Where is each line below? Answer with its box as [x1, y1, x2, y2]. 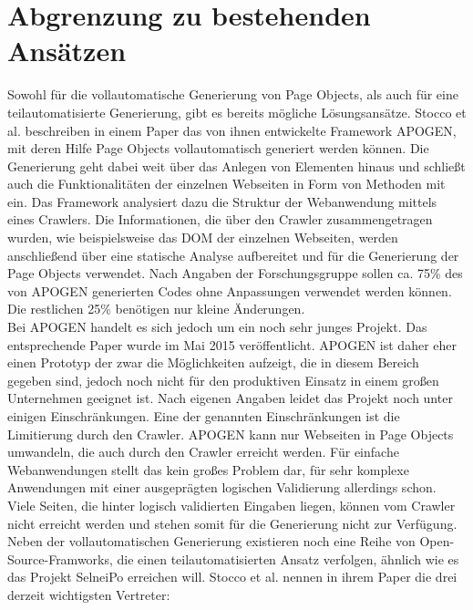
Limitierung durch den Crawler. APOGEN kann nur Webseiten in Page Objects [7, 424, 454, 443]
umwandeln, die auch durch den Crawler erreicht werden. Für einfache [7, 442, 399, 461]
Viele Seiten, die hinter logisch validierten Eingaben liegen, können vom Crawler [7, 495, 456, 514]
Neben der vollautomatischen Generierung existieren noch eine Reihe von [7, 532, 416, 551]
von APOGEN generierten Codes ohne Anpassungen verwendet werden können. [7, 281, 452, 300]
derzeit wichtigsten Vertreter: [7, 584, 170, 604]
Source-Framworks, [7, 549, 113, 568]
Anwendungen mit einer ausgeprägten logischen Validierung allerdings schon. [7, 478, 437, 497]
